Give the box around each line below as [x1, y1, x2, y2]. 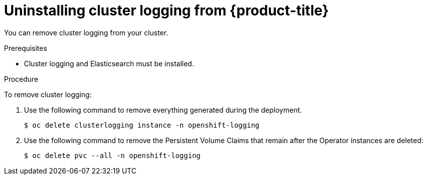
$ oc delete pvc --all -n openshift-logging [24, 151, 201, 160]
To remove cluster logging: [4, 90, 92, 99]
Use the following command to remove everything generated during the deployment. [24, 105, 302, 114]
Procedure [4, 74, 38, 83]
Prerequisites [4, 43, 47, 52]
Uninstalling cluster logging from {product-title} [4, 2, 329, 19]
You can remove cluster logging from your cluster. [4, 28, 168, 37]
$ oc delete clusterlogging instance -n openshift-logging [24, 121, 260, 129]
